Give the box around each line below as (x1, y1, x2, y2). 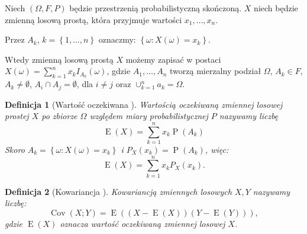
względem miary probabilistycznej (89, 110, 208, 122)
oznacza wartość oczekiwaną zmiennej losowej (60, 217, 225, 229)
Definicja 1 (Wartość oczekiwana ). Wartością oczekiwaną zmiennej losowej (5, 98, 283, 110)
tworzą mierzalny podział (169, 65, 261, 77)
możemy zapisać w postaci (125, 53, 221, 65)
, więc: (205, 143, 229, 155)
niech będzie (254, 2, 298, 14)
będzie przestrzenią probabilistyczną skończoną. (69, 2, 242, 14)
